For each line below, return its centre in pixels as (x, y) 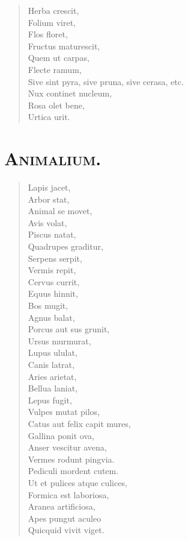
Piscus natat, (52, 234)
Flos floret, (48, 34)
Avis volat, (47, 222)
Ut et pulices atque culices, (77, 482)
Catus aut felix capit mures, (79, 423)
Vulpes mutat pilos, (64, 412)
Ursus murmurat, (59, 340)
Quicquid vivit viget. (66, 530)
